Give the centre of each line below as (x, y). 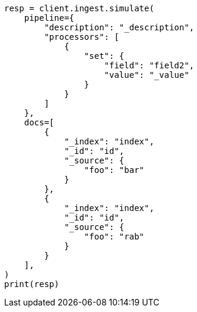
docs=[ (39, 122)
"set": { (104, 56)
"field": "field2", (149, 65)
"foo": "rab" (114, 237)
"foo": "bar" (114, 170)
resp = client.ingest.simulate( (79, 8)
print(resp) (32, 284)
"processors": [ (82, 37)
